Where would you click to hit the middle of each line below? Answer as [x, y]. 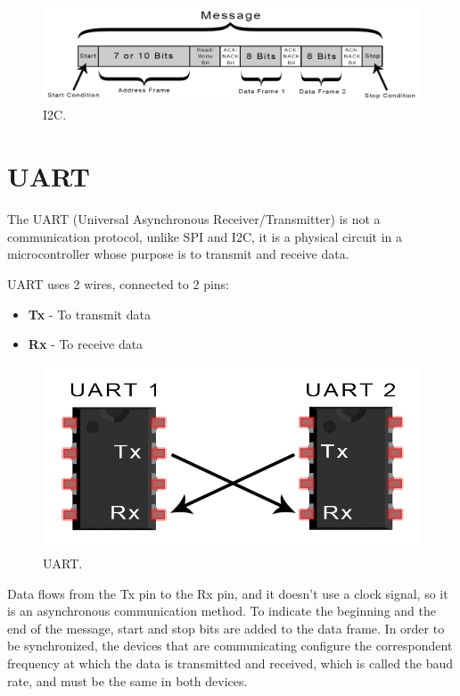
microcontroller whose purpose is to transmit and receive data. [178, 254]
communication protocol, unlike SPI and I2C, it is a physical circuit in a [205, 236]
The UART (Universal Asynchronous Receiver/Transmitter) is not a [194, 219]
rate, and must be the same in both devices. [127, 680]
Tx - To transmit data [89, 314]
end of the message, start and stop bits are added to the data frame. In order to [226, 628]
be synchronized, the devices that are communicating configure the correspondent [230, 646]
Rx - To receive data [86, 344]
